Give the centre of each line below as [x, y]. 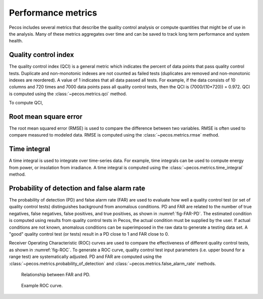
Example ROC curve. [42, 286]
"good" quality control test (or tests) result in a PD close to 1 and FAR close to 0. [89, 234]
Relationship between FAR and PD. [56, 274]
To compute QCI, [26, 103]
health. [16, 41]
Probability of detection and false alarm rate [77, 188]
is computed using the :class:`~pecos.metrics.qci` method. [68, 94]
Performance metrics [53, 13]
